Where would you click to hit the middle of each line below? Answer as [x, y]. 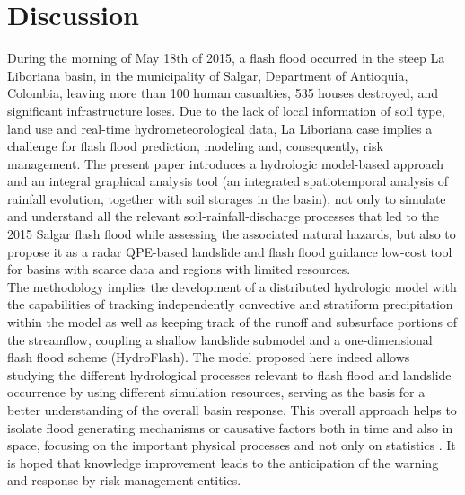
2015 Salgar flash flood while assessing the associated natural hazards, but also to [232, 234]
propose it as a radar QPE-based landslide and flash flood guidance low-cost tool [230, 251]
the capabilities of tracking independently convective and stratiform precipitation [230, 304]
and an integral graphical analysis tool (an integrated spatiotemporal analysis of [228, 181]
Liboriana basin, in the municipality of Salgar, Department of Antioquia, [208, 75]
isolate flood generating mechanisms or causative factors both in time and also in [230, 427]
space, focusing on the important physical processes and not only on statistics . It [232, 445]
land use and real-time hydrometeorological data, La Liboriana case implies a [220, 128]
